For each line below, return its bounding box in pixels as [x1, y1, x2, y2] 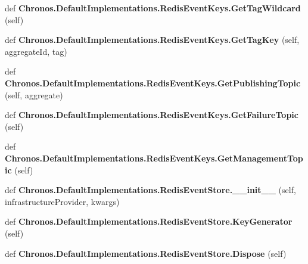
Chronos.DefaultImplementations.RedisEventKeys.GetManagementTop [5, 151, 303, 164]
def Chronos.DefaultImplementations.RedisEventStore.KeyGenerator [5, 215, 293, 228]
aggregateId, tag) [5, 45, 67, 57]
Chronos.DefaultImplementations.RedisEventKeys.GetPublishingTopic [5, 76, 301, 89]
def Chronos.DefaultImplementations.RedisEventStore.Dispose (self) [5, 247, 287, 259]
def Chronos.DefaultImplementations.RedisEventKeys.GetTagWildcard [5, 2, 301, 14]
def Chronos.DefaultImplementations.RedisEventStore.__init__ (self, [5, 184, 296, 196]
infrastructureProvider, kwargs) [5, 195, 120, 207]
